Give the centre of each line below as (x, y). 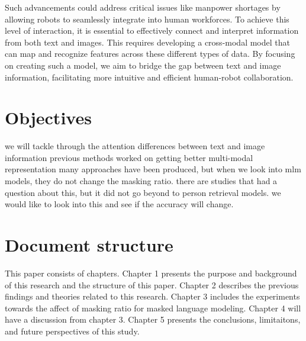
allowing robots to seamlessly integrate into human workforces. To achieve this (147, 19)
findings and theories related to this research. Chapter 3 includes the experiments (152, 296)
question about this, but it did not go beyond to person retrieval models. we (143, 192)
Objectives (48, 118)
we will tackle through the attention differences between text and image (135, 146)
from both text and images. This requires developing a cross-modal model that (147, 42)
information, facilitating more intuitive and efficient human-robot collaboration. (149, 77)
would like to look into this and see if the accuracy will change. (119, 204)
